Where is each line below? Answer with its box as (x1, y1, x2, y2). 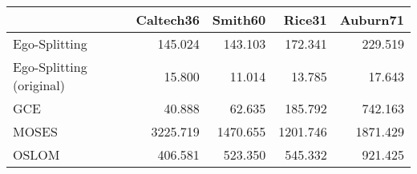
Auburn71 (339, 10, 404, 29)
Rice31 (283, 10, 327, 29)
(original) (13, 76, 65, 94)
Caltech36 (136, 10, 200, 29)
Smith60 (212, 10, 266, 29)
